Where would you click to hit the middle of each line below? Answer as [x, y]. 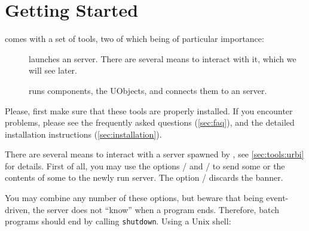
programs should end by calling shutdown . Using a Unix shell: [118, 221]
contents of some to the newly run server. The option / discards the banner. [144, 177]
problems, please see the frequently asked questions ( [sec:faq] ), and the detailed [150, 122]
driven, [18, 209]
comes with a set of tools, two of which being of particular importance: [134, 39]
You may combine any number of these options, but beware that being [134, 198]
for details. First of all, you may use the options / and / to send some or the [145, 165]
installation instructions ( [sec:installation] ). [83, 134]
